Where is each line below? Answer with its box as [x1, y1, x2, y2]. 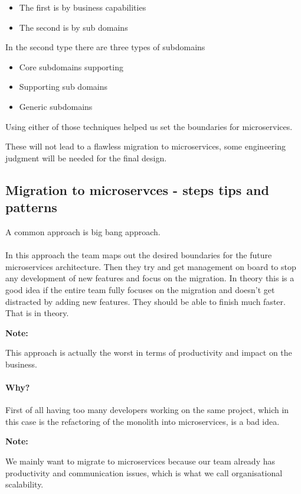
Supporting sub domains [19, 80, 107, 93]
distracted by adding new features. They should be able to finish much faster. [5, 295, 286, 307]
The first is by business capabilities [19, 1, 146, 13]
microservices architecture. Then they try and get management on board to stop [5, 260, 296, 272]
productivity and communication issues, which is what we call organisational [5, 466, 283, 479]
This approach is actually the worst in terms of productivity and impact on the [5, 346, 292, 359]
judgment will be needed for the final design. [5, 151, 167, 164]
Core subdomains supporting [19, 60, 123, 73]
